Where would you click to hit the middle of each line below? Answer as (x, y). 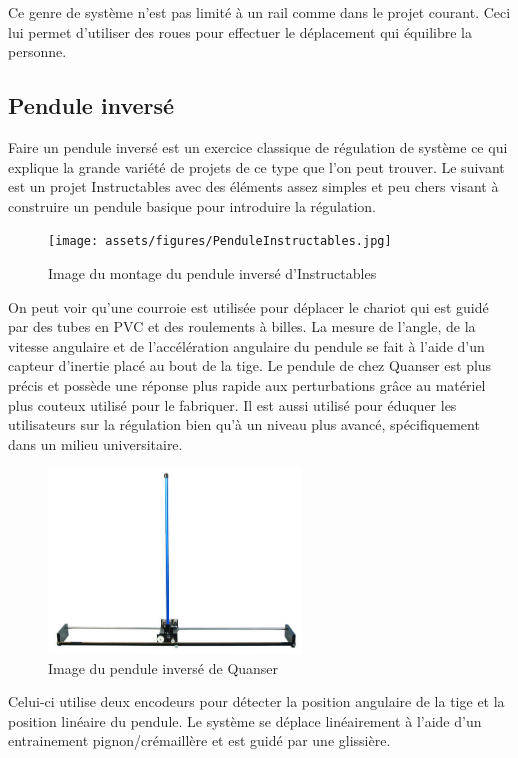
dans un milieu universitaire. (95, 443)
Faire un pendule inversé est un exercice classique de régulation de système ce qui (258, 146)
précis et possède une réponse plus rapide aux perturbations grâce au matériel (247, 384)
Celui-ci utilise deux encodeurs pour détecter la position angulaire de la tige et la (256, 701)
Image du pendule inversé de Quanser (163, 667)
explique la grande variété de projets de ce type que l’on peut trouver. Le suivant (256, 166)
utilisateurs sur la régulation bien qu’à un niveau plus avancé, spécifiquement (244, 424)
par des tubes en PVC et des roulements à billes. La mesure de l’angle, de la (242, 326)
